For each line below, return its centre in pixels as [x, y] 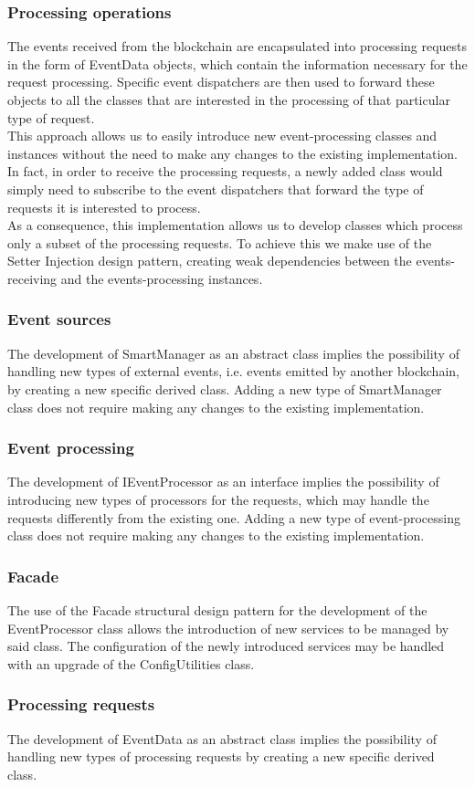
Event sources [59, 319]
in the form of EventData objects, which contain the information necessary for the [237, 63]
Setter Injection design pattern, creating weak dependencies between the [210, 261]
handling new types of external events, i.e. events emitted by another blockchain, [233, 371]
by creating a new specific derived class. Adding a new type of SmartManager [225, 388]
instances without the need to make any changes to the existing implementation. [232, 153]
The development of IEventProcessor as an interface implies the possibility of [223, 482]
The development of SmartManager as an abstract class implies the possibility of [233, 353]
